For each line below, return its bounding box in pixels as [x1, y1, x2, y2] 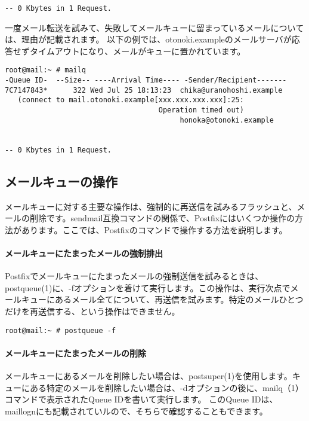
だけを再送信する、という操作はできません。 [5, 304, 180, 317]
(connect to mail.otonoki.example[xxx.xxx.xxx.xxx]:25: [17, 96, 244, 105]
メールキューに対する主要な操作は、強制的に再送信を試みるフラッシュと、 [5, 200, 297, 212]
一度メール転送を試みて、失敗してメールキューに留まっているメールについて [5, 21, 304, 33]
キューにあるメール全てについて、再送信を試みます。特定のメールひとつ [21, 293, 304, 306]
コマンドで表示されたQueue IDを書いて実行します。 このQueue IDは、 [5, 393, 278, 405]
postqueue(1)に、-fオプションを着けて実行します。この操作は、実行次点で [5, 281, 291, 294]
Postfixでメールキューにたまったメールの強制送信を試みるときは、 [5, 270, 264, 282]
